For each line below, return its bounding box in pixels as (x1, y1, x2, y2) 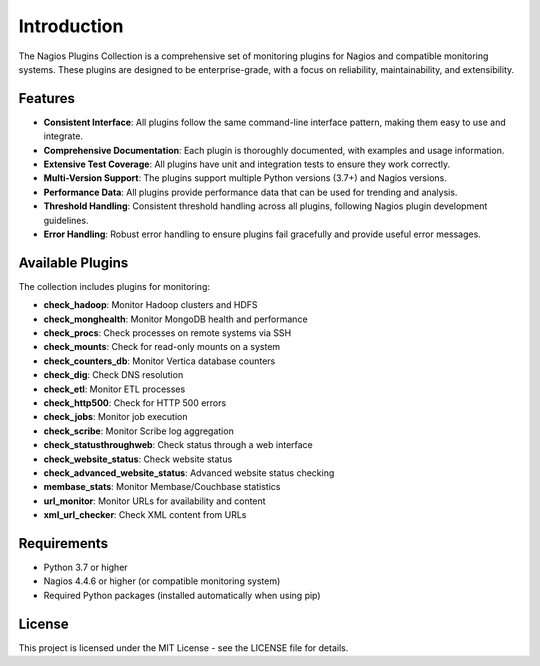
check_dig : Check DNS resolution (43, 369, 184, 381)
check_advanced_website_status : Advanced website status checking (43, 466, 335, 479)
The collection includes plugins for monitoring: (18, 280, 210, 292)
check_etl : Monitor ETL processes (43, 383, 186, 395)
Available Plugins (18, 254, 129, 271)
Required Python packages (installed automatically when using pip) (43, 589, 321, 601)
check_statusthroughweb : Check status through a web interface (43, 439, 314, 451)
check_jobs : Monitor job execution (43, 411, 188, 423)
